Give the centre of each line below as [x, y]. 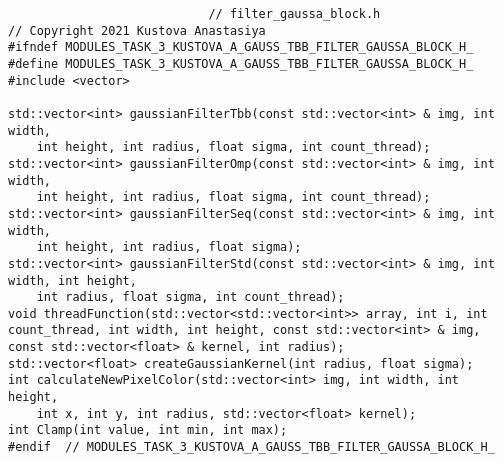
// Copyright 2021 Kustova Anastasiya [137, 30]
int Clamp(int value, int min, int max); [148, 430]
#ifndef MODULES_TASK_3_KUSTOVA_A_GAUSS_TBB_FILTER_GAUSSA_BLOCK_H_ [241, 47]
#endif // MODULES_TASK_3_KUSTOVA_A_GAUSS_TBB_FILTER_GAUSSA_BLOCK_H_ [251, 447]
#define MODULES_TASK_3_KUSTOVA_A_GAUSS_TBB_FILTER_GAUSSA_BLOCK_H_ [241, 63]
